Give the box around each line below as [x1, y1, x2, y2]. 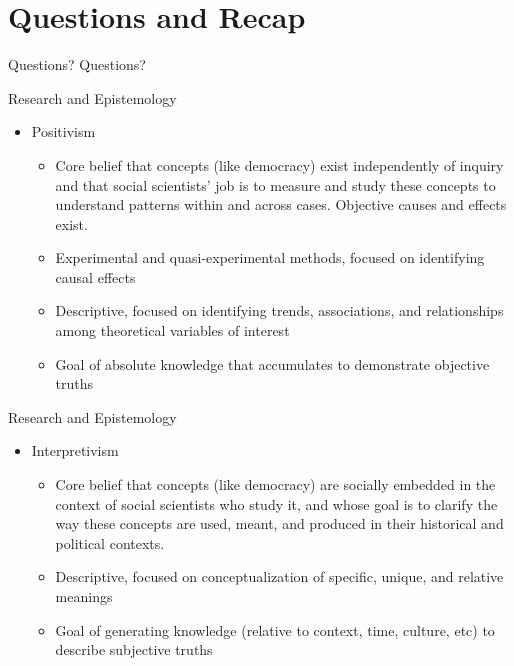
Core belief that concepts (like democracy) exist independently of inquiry [55, 154, 504, 175]
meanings [55, 586, 113, 606]
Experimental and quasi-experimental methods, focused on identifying [55, 247, 485, 268]
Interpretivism [31, 440, 119, 461]
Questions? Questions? [8, 54, 146, 75]
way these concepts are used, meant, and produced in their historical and [55, 513, 504, 534]
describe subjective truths [55, 639, 213, 660]
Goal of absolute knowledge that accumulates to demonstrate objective [55, 353, 490, 374]
